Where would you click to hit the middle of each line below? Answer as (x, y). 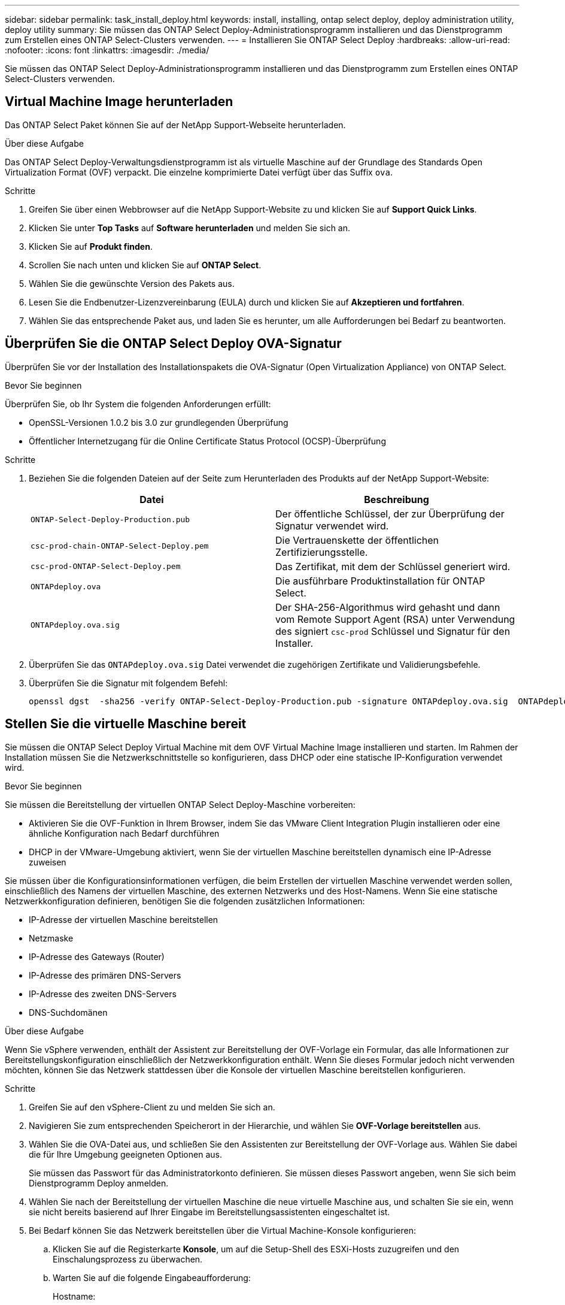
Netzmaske (51, 938)
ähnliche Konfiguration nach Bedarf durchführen (124, 833)
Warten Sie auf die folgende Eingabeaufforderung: (152, 1277)
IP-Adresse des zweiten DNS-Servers (103, 994)
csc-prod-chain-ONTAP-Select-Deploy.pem (120, 546)
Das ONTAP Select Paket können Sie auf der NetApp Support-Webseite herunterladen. (175, 125)
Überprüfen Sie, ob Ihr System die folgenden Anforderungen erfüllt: (138, 404)
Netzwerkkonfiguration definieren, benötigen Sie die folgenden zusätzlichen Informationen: (185, 901)
